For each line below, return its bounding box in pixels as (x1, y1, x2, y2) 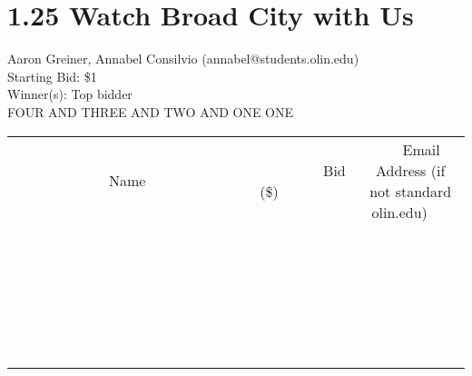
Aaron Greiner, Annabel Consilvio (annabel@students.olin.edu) (7, 49, 359, 68)
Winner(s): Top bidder (7, 84, 133, 104)
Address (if (376, 159, 446, 181)
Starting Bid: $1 (7, 66, 97, 85)
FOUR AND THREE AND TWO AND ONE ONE (7, 102, 293, 121)
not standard (369, 180, 452, 202)
